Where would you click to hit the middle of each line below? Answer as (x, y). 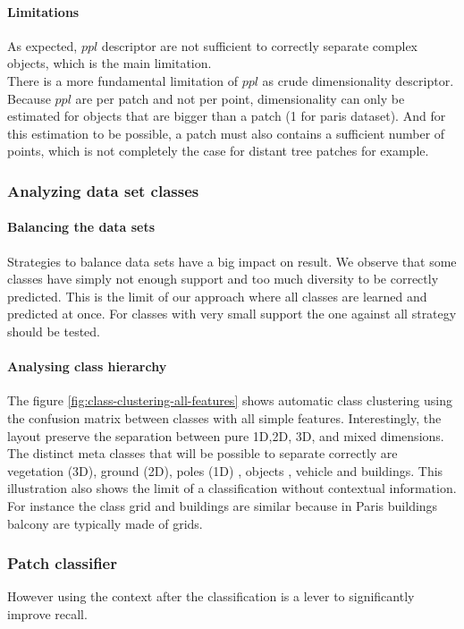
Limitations (43, 11)
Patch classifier (62, 563)
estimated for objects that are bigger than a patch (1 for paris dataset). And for (227, 116)
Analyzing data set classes (103, 190)
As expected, (42, 45)
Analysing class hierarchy (87, 366)
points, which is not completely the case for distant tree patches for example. (218, 151)
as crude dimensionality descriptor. (358, 80)
